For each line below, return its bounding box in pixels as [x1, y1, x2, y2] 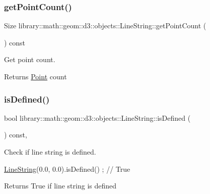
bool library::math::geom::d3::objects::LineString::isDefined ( [4, 112, 191, 123]
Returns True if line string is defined [4, 180, 117, 191]
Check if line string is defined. [4, 147, 96, 157]
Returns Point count [4, 71, 67, 81]
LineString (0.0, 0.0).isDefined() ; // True [4, 163, 130, 174]
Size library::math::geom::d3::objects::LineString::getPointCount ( [4, 20, 206, 31]
